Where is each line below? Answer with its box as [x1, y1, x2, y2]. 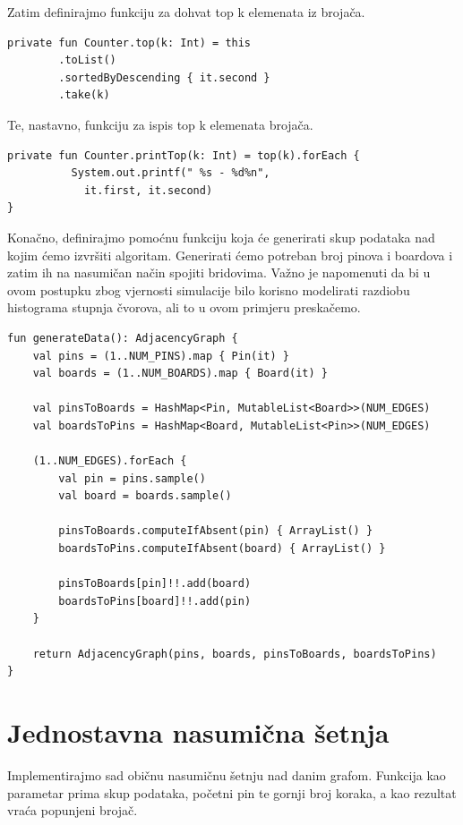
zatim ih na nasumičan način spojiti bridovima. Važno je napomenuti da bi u [7, 263, 431, 282]
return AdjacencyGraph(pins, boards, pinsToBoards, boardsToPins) [32, 647, 437, 660]
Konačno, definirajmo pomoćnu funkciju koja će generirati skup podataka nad [7, 227, 435, 246]
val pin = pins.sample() [58, 472, 206, 485]
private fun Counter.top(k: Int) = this [7, 36, 252, 49]
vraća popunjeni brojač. [7, 801, 138, 820]
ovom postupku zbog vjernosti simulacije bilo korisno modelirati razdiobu [7, 280, 410, 299]
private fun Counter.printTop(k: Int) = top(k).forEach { [7, 149, 360, 162]
